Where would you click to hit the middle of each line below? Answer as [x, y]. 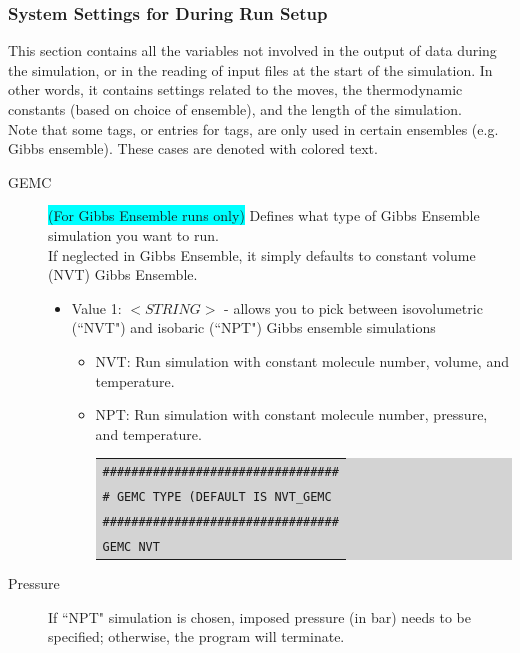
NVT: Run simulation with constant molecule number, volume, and [302, 360]
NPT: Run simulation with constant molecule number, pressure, [291, 414]
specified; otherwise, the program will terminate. [196, 636]
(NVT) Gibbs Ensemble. [123, 274]
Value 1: [96, 307]
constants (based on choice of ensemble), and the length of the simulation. [235, 109]
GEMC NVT [131, 546]
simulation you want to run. [133, 234]
